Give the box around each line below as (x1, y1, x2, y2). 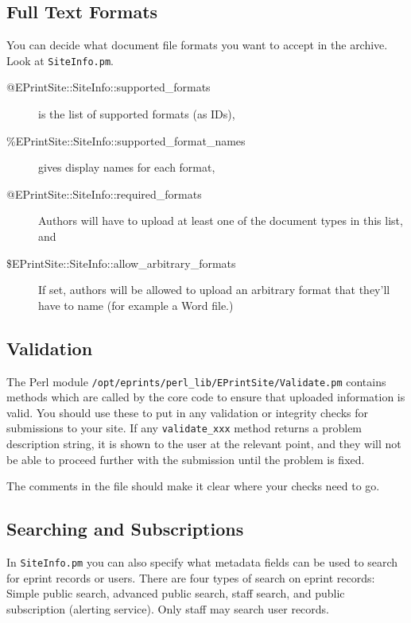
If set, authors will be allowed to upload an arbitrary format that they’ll (38, 281, 390, 298)
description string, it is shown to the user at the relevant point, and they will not (6, 435, 401, 452)
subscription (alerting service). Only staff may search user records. (6, 600, 330, 617)
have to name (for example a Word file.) (38, 296, 234, 313)
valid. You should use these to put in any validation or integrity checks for (6, 404, 369, 420)
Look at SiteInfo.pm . (6, 52, 114, 68)
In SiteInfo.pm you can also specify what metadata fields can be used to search (6, 554, 398, 571)
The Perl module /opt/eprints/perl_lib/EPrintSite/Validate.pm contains (6, 373, 386, 389)
